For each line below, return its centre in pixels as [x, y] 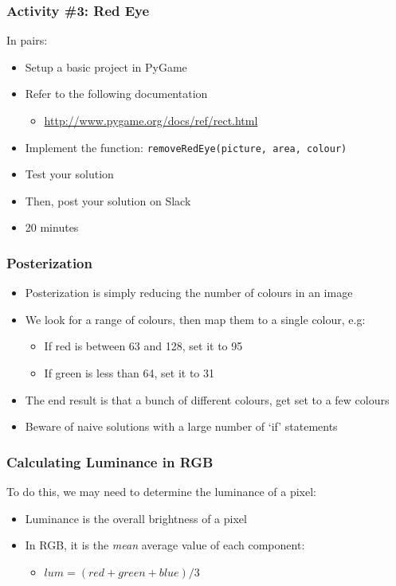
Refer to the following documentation [116, 94]
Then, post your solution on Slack [108, 200]
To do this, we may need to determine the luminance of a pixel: [161, 492]
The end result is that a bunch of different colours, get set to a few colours [207, 399]
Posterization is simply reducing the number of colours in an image [189, 293]
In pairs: [27, 40]
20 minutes [52, 227]
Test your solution [69, 174]
